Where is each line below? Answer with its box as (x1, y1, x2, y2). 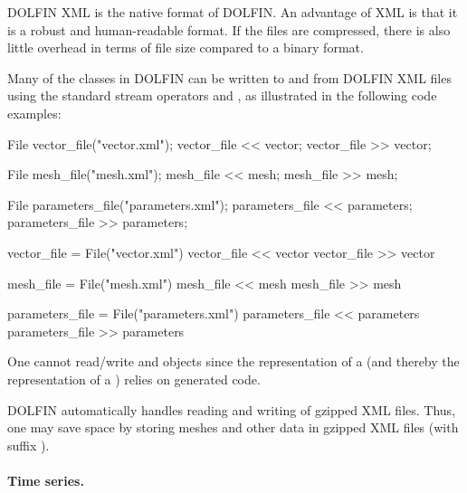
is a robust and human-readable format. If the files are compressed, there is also (7, 20, 451, 39)
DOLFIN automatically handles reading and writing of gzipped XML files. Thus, (7, 400, 456, 419)
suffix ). (7, 435, 50, 454)
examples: (7, 103, 62, 122)
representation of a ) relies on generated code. (7, 369, 261, 388)
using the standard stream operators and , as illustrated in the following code (7, 86, 437, 105)
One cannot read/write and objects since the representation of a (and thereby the (7, 352, 460, 371)
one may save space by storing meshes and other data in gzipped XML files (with (7, 418, 459, 437)
